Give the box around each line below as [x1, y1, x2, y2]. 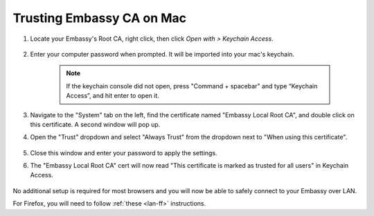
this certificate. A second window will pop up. [30, 120, 161, 128]
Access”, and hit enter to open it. [66, 92, 159, 100]
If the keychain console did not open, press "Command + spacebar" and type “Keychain [66, 81, 318, 90]
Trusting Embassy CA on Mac [12, 10, 187, 26]
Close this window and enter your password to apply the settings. [30, 148, 217, 157]
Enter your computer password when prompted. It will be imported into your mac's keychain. [30, 50, 294, 58]
